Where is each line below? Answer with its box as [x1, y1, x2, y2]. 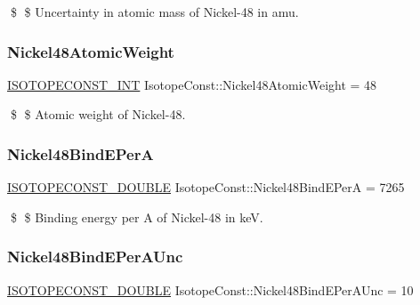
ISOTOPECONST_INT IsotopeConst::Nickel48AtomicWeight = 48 [7, 75, 377, 93]
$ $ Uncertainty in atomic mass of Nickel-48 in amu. [10, 3, 299, 20]
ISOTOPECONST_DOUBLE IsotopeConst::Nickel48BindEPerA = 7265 [7, 178, 405, 197]
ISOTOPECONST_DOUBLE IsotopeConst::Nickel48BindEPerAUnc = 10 [7, 280, 414, 299]
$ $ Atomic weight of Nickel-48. [10, 105, 186, 124]
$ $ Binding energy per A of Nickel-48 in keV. [10, 207, 263, 226]
